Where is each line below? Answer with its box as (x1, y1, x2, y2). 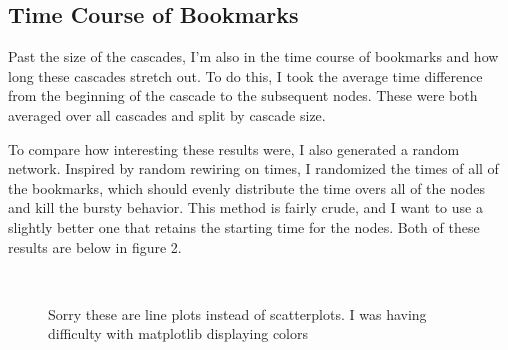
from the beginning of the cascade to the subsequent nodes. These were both (8, 85, 478, 106)
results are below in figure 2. (8, 236, 182, 257)
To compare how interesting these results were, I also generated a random (8, 138, 460, 159)
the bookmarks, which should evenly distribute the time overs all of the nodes (8, 177, 485, 198)
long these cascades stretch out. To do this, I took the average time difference (8, 65, 483, 86)
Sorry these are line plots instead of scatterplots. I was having (48, 303, 427, 324)
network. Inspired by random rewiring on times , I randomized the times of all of (8, 158, 499, 179)
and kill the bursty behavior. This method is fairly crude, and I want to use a (8, 197, 483, 218)
